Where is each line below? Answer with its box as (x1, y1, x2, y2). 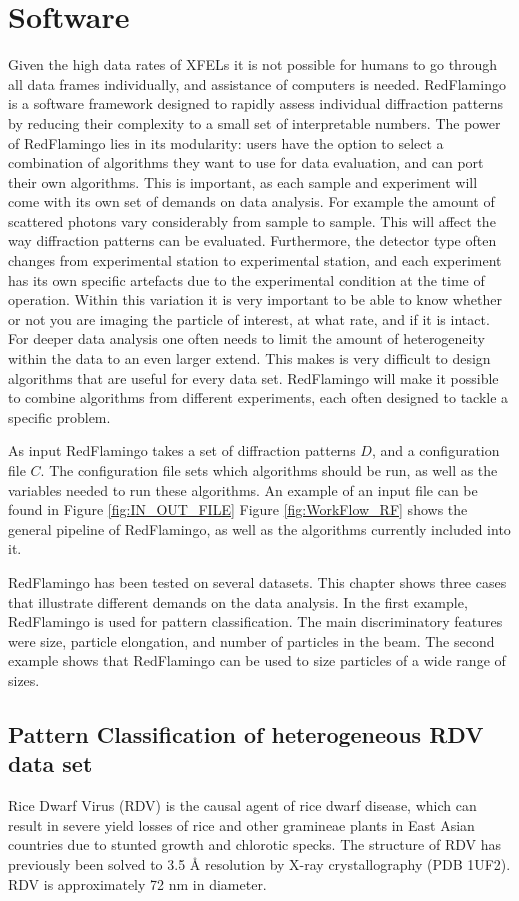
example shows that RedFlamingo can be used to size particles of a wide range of (8, 650, 506, 671)
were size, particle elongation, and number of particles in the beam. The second (8, 630, 495, 651)
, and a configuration (371, 440, 500, 461)
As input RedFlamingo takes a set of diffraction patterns (8, 440, 356, 461)
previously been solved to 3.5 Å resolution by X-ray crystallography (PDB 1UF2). (8, 853, 511, 874)
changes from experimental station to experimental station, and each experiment (8, 250, 502, 271)
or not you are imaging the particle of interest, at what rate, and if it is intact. (8, 308, 490, 329)
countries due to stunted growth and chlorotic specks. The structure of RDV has (8, 834, 501, 855)
